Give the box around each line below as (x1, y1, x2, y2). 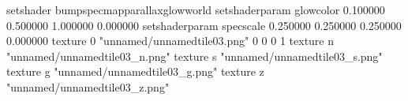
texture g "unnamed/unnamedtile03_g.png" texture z (6, 63, 264, 80)
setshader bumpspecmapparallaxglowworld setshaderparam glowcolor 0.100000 (6, 2, 385, 17)
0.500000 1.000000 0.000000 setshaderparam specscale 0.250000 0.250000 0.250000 (6, 17, 402, 33)
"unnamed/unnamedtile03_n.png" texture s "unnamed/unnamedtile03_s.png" (6, 47, 383, 64)
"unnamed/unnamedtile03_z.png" (6, 78, 170, 95)
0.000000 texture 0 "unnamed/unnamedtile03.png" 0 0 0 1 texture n (6, 32, 335, 49)
